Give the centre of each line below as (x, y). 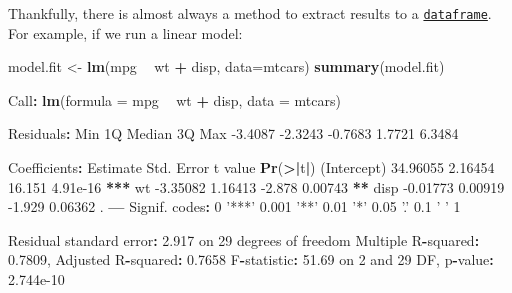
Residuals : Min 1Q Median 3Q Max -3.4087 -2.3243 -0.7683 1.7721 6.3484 (233, 133)
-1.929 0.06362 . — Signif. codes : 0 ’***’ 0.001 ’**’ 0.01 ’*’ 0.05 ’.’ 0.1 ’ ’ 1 (234, 206)
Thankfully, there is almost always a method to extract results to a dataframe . (250, 13)
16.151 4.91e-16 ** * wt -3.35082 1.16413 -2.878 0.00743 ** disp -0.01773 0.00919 (256, 186)
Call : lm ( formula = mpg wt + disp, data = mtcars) (174, 99)
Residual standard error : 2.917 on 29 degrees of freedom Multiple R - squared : (244, 239)
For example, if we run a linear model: (125, 32)
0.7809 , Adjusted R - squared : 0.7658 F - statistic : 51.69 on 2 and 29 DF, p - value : (251, 259)
